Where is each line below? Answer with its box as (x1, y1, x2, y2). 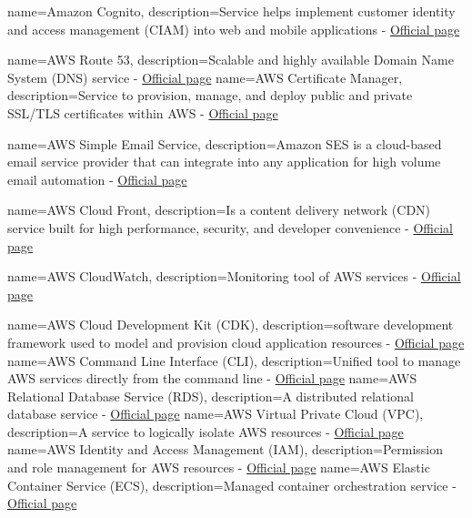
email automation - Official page (7, 169, 187, 188)
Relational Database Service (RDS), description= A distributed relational (7, 386, 414, 405)
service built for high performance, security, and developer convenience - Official (7, 218, 454, 237)
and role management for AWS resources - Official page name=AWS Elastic (7, 458, 430, 477)
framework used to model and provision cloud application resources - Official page (7, 332, 465, 351)
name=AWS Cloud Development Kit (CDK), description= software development (7, 315, 454, 334)
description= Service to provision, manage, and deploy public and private (7, 86, 413, 105)
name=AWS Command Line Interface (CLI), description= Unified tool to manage (7, 350, 461, 370)
